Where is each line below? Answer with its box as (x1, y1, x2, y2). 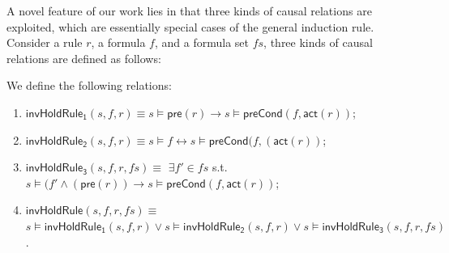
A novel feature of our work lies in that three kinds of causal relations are (6, 2, 372, 19)
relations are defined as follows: (6, 49, 161, 66)
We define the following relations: (6, 77, 172, 94)
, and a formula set (154, 34, 249, 51)
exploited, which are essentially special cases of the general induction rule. (6, 18, 374, 35)
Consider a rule (6, 34, 83, 51)
